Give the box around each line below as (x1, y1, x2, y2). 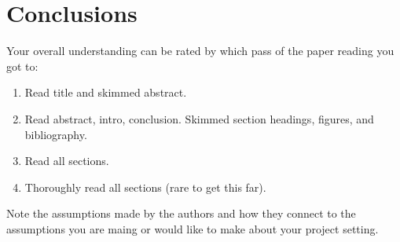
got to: (6, 57, 39, 74)
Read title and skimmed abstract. (24, 84, 187, 101)
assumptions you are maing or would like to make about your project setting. (6, 220, 379, 236)
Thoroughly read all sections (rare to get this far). (24, 178, 266, 195)
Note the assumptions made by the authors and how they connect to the (6, 205, 356, 222)
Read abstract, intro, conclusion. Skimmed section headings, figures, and (24, 110, 374, 126)
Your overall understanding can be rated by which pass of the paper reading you (6, 42, 394, 59)
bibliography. (24, 126, 87, 142)
